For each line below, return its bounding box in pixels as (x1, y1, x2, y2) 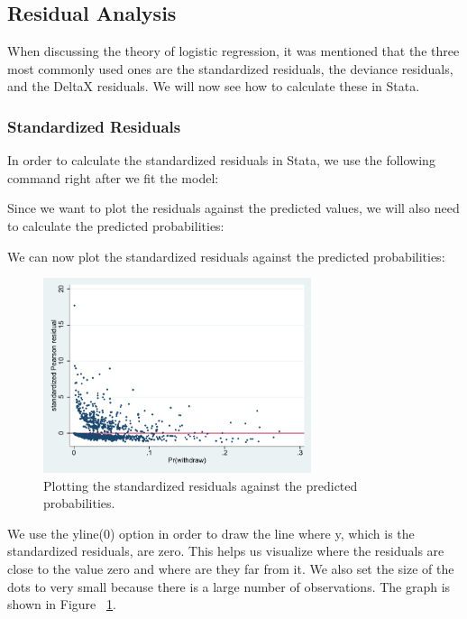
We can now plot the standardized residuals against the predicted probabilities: (7, 246, 445, 265)
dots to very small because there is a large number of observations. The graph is (7, 577, 451, 596)
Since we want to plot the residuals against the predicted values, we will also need (7, 199, 460, 217)
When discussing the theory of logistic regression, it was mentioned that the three (7, 42, 460, 60)
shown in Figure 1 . (7, 595, 116, 614)
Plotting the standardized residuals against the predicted (43, 476, 358, 494)
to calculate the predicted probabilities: (7, 216, 224, 235)
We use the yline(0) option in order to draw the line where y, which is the (7, 523, 415, 542)
